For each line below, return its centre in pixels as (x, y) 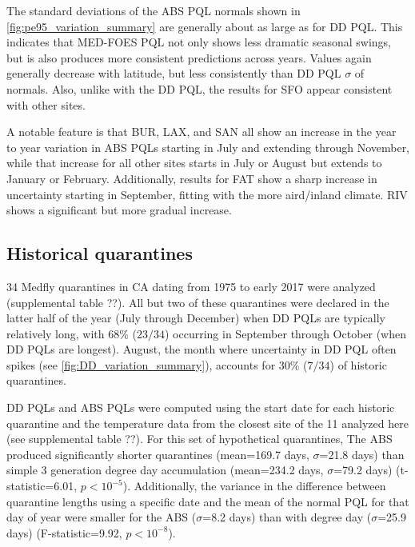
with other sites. (46, 104)
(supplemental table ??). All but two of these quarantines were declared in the (198, 302)
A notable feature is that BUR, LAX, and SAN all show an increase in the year (202, 132)
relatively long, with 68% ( (72, 333)
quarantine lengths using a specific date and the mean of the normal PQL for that (208, 501)
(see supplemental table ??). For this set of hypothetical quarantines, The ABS (200, 439)
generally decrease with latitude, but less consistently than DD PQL (174, 73)
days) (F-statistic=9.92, (64, 532)
